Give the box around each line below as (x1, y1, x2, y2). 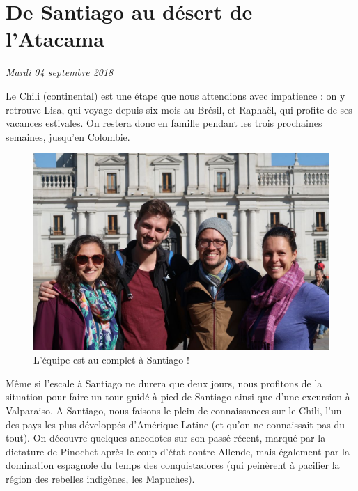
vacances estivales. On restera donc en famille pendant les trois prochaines (6, 116, 322, 130)
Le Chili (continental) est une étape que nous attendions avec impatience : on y (6, 88, 345, 102)
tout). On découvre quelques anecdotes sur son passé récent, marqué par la (6, 430, 326, 445)
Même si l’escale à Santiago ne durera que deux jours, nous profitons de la (6, 375, 322, 390)
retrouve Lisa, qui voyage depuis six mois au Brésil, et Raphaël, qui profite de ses (6, 102, 352, 116)
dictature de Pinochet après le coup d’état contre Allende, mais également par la (6, 444, 350, 458)
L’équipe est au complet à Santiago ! (33, 352, 189, 367)
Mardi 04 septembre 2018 (6, 65, 114, 79)
